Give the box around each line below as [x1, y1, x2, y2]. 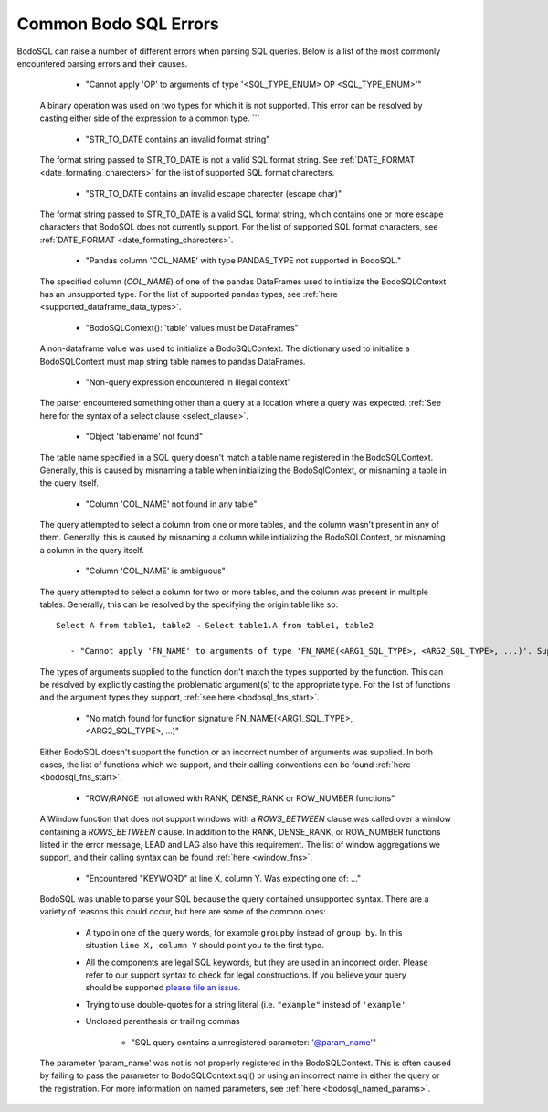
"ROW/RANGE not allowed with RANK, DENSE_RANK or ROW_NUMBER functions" [85, 792, 395, 804]
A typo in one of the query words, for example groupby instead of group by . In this [85, 926, 403, 937]
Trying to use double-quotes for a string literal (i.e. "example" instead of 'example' [85, 999, 406, 1010]
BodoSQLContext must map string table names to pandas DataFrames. [39, 356, 306, 367]
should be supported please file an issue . [85, 982, 241, 993]
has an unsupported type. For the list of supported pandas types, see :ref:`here [39, 289, 338, 300]
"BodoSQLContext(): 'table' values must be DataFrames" [85, 322, 299, 333]
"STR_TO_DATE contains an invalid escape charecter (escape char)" [85, 187, 342, 198]
